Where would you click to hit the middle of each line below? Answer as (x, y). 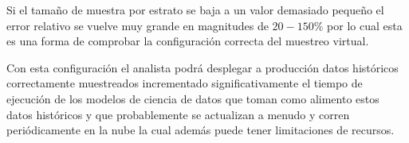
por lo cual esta (365, 25)
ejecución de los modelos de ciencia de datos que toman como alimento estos (193, 98)
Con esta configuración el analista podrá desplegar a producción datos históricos (203, 67)
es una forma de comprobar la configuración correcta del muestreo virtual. (188, 41)
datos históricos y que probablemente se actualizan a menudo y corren (178, 114)
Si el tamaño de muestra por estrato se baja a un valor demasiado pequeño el (195, 10)
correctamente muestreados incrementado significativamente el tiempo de (185, 83)
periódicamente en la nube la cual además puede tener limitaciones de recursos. (201, 130)
